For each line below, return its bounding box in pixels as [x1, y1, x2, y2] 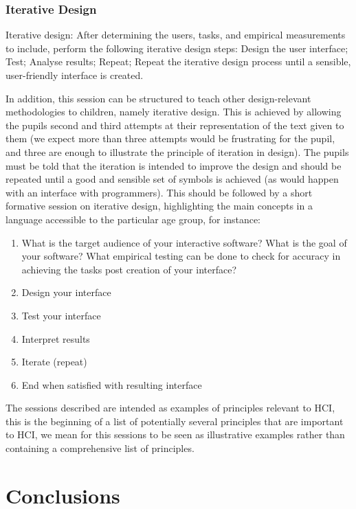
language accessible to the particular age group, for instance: [5, 212, 260, 226]
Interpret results [21, 331, 90, 346]
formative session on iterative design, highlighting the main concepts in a [5, 199, 313, 213]
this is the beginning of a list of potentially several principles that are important [5, 414, 344, 428]
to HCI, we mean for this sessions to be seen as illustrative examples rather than [5, 427, 345, 442]
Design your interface [21, 285, 111, 299]
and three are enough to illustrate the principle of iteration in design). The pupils [5, 144, 349, 159]
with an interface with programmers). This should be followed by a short [5, 185, 313, 199]
